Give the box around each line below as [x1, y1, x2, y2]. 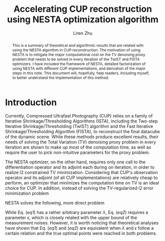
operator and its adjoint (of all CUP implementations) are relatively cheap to [5, 175, 158, 181]
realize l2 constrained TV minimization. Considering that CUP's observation [5, 170, 159, 176]
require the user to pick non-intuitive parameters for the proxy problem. [5, 150, 150, 155]
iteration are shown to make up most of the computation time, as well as [5, 144, 151, 151]
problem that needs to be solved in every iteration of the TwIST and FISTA [12, 57, 140, 62]
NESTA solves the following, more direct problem [5, 200, 105, 206]
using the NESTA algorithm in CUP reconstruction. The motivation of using [12, 47, 141, 53]
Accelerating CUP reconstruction [13, 3, 152, 15]
